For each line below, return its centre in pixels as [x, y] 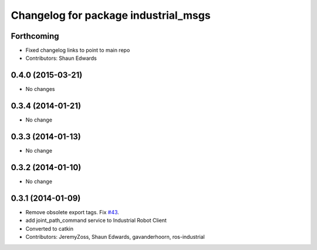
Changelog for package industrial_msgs [111, 15]
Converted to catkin [49, 228]
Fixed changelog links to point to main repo [78, 50]
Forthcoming [35, 36]
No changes [40, 89]
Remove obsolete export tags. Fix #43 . [72, 212]
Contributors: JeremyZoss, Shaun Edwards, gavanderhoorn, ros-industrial [115, 237]
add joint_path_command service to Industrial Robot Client [96, 221]
